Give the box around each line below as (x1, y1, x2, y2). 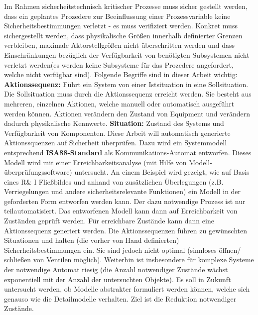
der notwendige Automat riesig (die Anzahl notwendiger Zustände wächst (4, 264, 228, 275)
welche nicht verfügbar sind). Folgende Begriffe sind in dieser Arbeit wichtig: (4, 69, 238, 80)
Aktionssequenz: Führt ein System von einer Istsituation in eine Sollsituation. (4, 79, 249, 89)
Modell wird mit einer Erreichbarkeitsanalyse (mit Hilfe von (4, 157, 187, 167)
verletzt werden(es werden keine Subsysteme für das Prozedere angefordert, (4, 59, 234, 70)
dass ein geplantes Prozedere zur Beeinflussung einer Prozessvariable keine (4, 10, 231, 21)
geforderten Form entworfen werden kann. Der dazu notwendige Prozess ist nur (4, 196, 246, 206)
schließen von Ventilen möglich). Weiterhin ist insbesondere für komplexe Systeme (4, 254, 254, 265)
